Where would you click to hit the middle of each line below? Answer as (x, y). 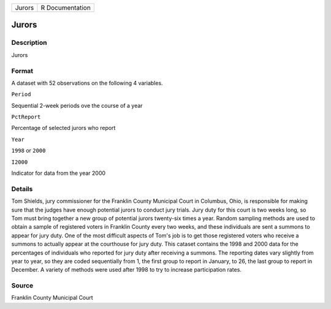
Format (22, 71)
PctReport (26, 117)
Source (22, 286)
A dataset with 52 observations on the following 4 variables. (87, 83)
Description (29, 43)
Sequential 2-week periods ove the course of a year (77, 105)
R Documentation (66, 8)
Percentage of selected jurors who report (63, 128)
